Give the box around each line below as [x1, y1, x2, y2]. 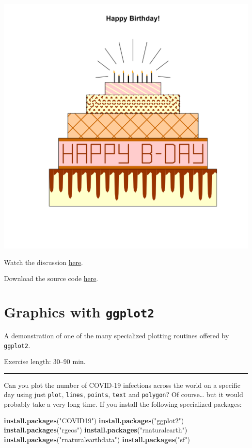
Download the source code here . [4, 273, 98, 283]
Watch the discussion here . [4, 257, 83, 267]
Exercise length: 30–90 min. [4, 356, 86, 366]
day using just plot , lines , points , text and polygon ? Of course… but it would [4, 389, 243, 399]
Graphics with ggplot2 [4, 301, 155, 321]
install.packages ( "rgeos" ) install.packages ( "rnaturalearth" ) [4, 425, 188, 435]
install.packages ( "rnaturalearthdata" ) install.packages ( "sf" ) [4, 434, 190, 444]
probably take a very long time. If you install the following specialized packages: [4, 399, 242, 409]
